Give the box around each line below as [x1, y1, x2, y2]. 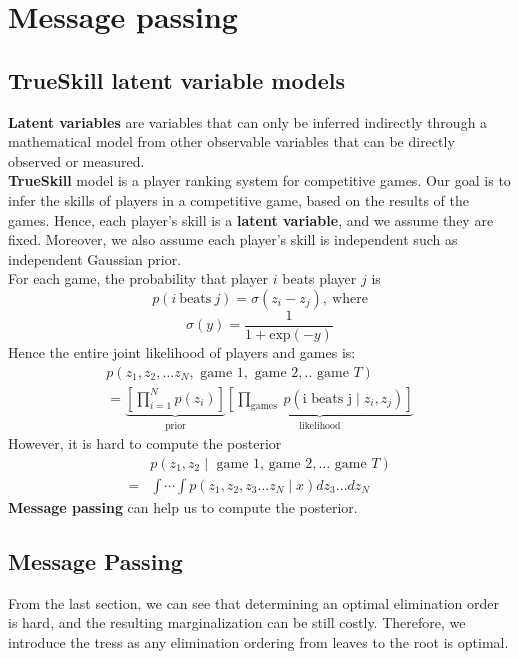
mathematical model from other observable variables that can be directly [8, 131, 455, 152]
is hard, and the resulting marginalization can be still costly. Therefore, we [8, 612, 466, 633]
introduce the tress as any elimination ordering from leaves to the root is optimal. [8, 631, 509, 652]
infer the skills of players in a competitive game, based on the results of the [8, 189, 469, 210]
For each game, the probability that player [8, 268, 269, 289]
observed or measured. [8, 150, 145, 171]
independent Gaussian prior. [8, 248, 182, 269]
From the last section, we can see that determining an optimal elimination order [8, 592, 499, 613]
